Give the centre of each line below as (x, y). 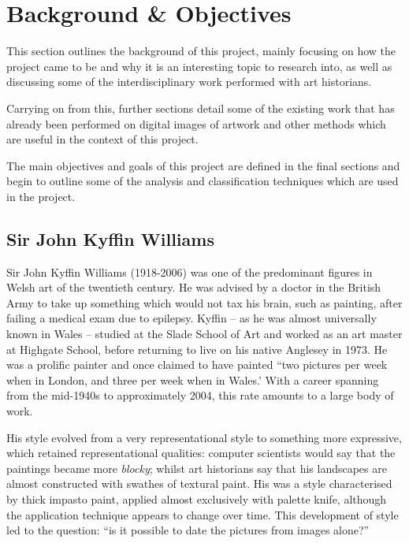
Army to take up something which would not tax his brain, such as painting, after (204, 302)
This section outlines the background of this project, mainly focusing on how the (201, 51)
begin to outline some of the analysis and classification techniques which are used (203, 181)
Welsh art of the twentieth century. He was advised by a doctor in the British (194, 287)
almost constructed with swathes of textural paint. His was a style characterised (199, 483)
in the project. (41, 196)
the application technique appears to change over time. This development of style (203, 514)
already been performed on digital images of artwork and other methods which (196, 123)
